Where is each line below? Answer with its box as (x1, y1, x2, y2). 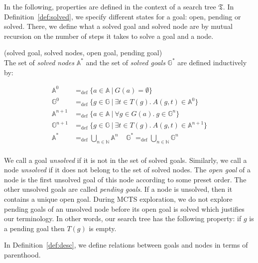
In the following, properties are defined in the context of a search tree (4, 1, 216, 11)
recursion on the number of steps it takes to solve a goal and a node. (4, 30, 214, 41)
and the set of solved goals (86, 57, 165, 67)
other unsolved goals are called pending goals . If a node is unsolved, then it (4, 184, 233, 194)
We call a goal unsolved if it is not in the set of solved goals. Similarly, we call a (4, 154, 247, 165)
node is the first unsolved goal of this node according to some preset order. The (4, 174, 247, 184)
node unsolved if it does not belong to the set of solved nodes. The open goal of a (4, 164, 251, 175)
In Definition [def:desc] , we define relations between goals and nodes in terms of (4, 240, 248, 250)
